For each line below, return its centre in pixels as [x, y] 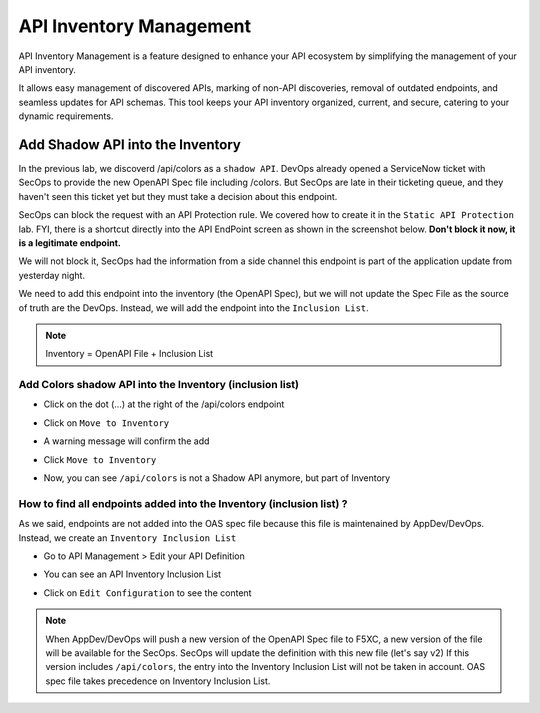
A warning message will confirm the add [126, 441]
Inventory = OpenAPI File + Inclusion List [129, 354]
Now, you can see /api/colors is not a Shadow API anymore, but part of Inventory [217, 478]
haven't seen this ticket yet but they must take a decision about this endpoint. [178, 196]
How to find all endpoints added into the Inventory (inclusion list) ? [183, 503]
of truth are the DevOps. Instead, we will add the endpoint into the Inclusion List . [193, 307]
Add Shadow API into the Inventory [130, 144]
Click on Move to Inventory [106, 422]
